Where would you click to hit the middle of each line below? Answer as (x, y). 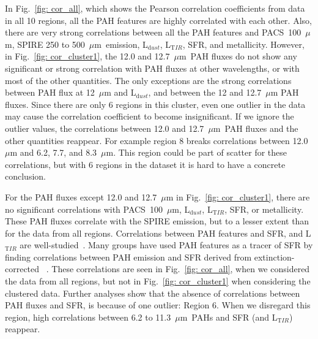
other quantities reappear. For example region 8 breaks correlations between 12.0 (157, 140)
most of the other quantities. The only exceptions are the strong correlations (148, 80)
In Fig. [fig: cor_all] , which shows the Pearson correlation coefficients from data (155, 8)
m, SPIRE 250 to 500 (45, 44)
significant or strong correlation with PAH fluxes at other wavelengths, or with (152, 68)
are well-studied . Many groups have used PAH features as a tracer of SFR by (166, 245)
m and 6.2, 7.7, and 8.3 (54, 152)
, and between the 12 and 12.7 (205, 92)
